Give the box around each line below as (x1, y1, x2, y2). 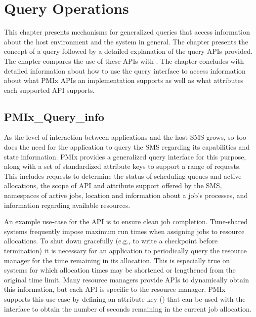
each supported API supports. (4, 84, 95, 95)
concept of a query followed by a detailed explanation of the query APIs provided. (4, 46, 253, 56)
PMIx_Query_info (4, 109, 104, 124)
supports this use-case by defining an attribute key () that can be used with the (4, 293, 246, 304)
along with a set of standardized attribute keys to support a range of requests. (4, 161, 241, 171)
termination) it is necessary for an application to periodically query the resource (4, 245, 247, 256)
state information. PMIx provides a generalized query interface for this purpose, (4, 151, 246, 161)
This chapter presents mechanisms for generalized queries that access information (4, 27, 250, 37)
